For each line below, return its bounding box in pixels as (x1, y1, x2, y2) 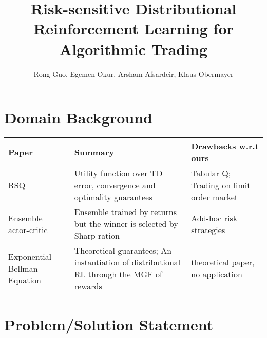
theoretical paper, (191, 256, 255, 269)
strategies (191, 223, 225, 236)
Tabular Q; (191, 167, 231, 180)
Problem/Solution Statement (4, 314, 214, 335)
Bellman (8, 262, 38, 274)
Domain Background (4, 107, 152, 128)
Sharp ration (74, 229, 120, 242)
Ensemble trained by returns (74, 206, 177, 218)
